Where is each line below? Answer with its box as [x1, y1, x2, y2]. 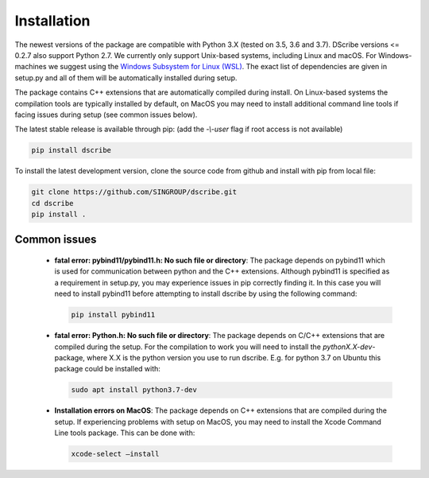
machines [14, 62, 47, 72]
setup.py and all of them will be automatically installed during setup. [14, 72, 238, 83]
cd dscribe [31, 199, 74, 208]
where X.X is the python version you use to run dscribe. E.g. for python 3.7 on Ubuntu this [86, 352, 381, 362]
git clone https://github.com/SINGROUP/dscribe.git [31, 188, 238, 196]
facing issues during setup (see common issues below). [14, 110, 198, 119]
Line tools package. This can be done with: [54, 428, 195, 437]
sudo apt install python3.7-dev [71, 386, 198, 394]
